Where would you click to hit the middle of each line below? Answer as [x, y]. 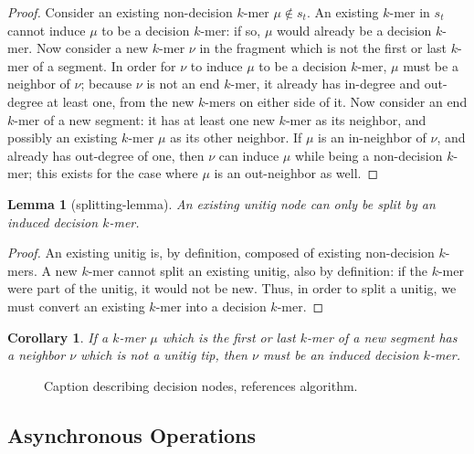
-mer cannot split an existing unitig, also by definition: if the [258, 270]
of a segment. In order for [105, 65]
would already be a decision [354, 30]
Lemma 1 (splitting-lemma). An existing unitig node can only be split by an [221, 203]
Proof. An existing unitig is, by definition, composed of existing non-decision [221, 253]
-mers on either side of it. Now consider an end [336, 101]
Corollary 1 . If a [58, 337]
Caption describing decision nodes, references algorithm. [201, 385]
